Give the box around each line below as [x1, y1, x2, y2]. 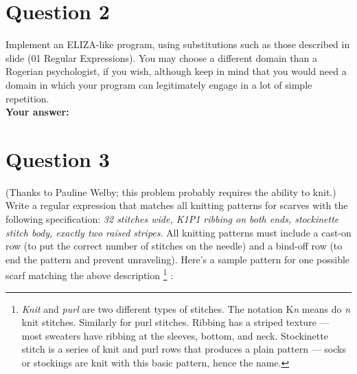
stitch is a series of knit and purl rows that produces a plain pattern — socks [21, 342, 346, 356]
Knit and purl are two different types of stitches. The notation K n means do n [21, 301, 351, 316]
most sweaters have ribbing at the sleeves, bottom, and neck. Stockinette [21, 328, 328, 342]
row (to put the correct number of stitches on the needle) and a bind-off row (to [5, 239, 343, 253]
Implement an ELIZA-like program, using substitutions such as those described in [5, 37, 350, 52]
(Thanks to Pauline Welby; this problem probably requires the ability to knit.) [5, 184, 336, 199]
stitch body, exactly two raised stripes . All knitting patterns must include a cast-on [5, 225, 352, 239]
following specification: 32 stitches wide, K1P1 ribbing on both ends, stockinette [5, 212, 339, 225]
